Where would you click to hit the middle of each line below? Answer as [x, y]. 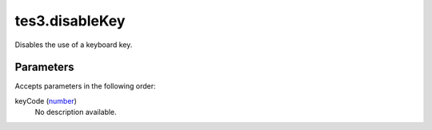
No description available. [76, 112]
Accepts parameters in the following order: [85, 86]
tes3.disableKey [70, 21]
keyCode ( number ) [46, 100]
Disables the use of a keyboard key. [74, 45]
